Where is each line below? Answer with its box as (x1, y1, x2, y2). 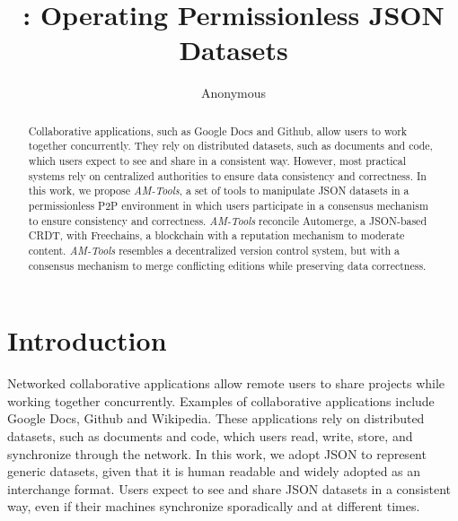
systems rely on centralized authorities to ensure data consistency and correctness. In (28, 168, 427, 183)
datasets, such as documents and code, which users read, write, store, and (7, 426, 413, 445)
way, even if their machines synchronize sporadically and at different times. (7, 497, 420, 516)
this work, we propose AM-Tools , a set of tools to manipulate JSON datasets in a (28, 183, 410, 198)
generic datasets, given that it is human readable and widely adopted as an (7, 462, 421, 481)
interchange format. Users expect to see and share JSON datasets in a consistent (7, 479, 452, 498)
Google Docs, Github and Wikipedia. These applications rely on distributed (7, 409, 425, 428)
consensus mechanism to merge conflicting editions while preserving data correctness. (28, 257, 427, 273)
